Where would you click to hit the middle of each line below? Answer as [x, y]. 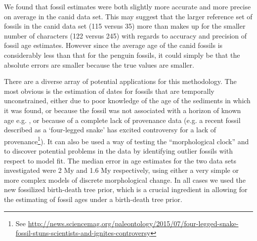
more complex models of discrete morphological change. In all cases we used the [125, 180]
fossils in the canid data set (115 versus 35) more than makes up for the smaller [125, 26]
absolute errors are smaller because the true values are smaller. [99, 64]
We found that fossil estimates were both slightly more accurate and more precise [128, 6]
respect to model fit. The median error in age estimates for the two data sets [120, 160]
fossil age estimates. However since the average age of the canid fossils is [113, 45]
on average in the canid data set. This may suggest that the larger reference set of [128, 16]
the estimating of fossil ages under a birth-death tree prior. [93, 199]
